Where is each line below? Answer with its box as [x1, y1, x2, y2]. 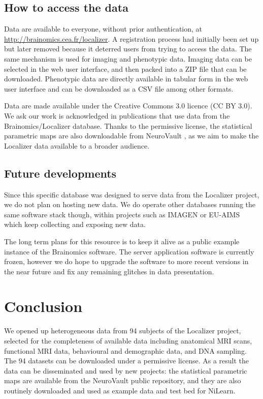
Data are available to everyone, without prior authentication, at [4, 23, 203, 34]
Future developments [4, 165, 117, 181]
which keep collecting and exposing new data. [4, 219, 146, 230]
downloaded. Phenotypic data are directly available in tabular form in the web [4, 73, 248, 84]
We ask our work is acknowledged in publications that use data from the [4, 110, 230, 121]
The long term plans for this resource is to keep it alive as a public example [4, 236, 240, 246]
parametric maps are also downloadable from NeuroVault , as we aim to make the [4, 130, 259, 141]
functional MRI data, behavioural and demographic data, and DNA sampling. [4, 345, 247, 356]
